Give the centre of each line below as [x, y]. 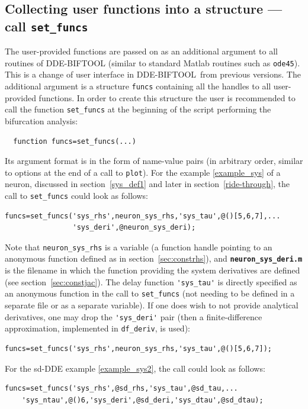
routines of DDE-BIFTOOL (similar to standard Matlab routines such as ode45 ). [153, 62]
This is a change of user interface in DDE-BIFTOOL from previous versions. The [153, 74]
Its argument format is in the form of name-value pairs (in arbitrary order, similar [154, 161]
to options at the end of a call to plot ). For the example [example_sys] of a [143, 172]
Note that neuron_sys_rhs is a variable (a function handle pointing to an [139, 247]
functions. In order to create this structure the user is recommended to [167, 97]
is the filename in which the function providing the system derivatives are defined [153, 270]
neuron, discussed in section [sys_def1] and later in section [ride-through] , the [147, 184]
